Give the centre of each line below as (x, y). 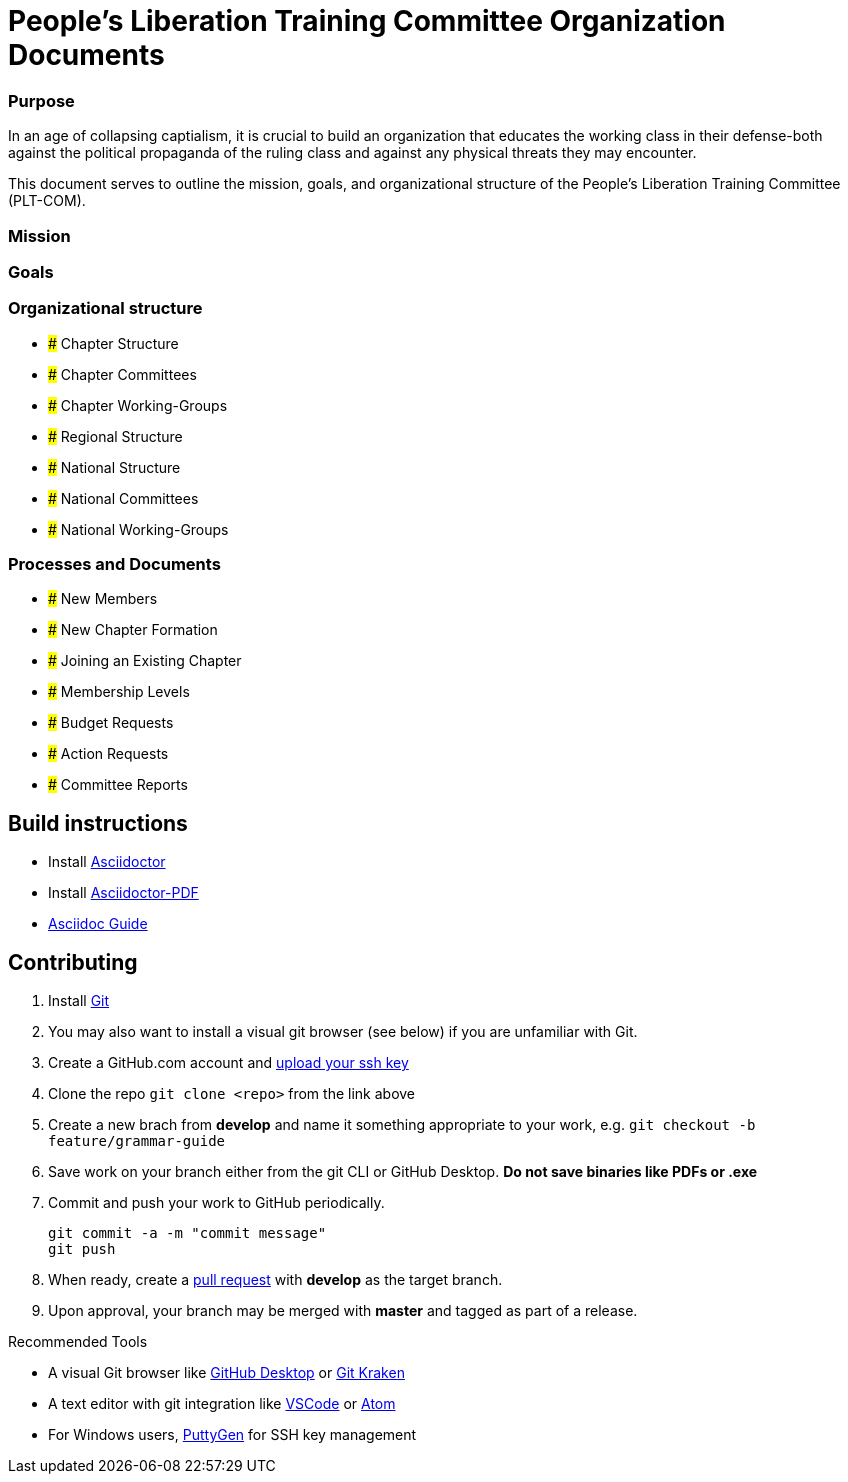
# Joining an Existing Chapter (145, 661)
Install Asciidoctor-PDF (123, 893)
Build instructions (98, 823)
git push (82, 1249)
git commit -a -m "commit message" (187, 1233)
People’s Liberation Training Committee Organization (367, 21)
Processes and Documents (114, 564)
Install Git (79, 1001)
